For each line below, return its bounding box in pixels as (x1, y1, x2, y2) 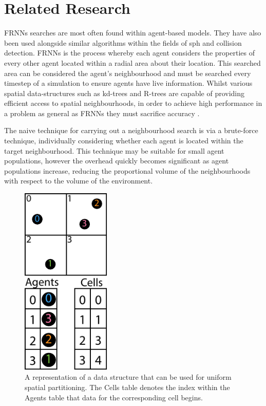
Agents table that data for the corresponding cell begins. (25, 392, 203, 402)
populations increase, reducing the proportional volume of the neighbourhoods (4, 165, 251, 176)
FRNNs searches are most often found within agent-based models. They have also (4, 27, 261, 38)
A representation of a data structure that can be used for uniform (25, 372, 232, 382)
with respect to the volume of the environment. (4, 175, 153, 186)
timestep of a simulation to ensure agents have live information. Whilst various (4, 78, 253, 88)
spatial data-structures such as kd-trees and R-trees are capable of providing (4, 87, 245, 98)
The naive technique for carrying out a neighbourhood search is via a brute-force (4, 125, 258, 136)
